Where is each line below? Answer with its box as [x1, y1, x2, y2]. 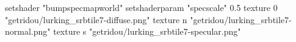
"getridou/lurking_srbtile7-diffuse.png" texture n [5, 13, 187, 26]
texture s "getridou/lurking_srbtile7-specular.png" [53, 25, 241, 38]
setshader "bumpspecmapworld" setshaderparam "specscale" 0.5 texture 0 [5, 1, 278, 13]
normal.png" [5, 25, 51, 38]
